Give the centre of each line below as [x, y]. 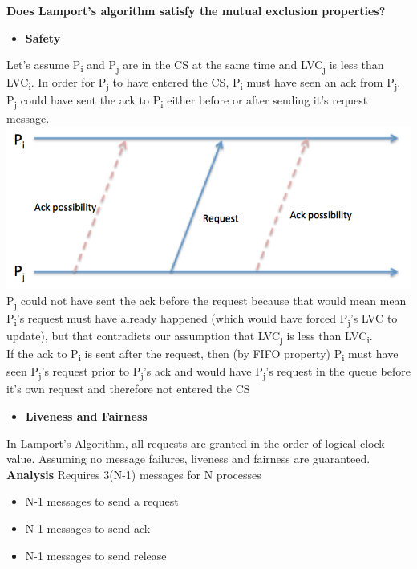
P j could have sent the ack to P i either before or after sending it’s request [187, 101]
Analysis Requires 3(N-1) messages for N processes [134, 474]
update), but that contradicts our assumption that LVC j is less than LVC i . [190, 336]
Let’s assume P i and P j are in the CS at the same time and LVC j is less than [195, 65]
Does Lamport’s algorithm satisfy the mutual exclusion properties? [196, 10]
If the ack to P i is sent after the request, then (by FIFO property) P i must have [202, 354]
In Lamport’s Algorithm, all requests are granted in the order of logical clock [196, 443]
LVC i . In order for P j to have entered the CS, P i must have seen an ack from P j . [204, 83]
